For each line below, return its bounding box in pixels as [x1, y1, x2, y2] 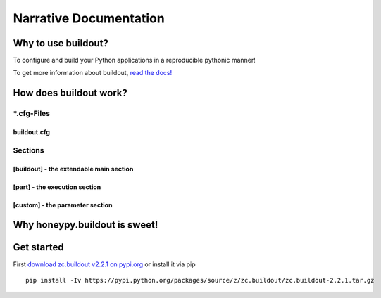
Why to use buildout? [13, 37, 109, 49]
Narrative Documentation [13, 11, 165, 26]
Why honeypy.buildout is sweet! [13, 219, 158, 231]
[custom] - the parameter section [13, 200, 113, 209]
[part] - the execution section [13, 183, 101, 191]
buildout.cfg [13, 128, 51, 136]
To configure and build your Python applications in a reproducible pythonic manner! [13, 56, 256, 65]
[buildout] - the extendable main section [13, 164, 134, 173]
